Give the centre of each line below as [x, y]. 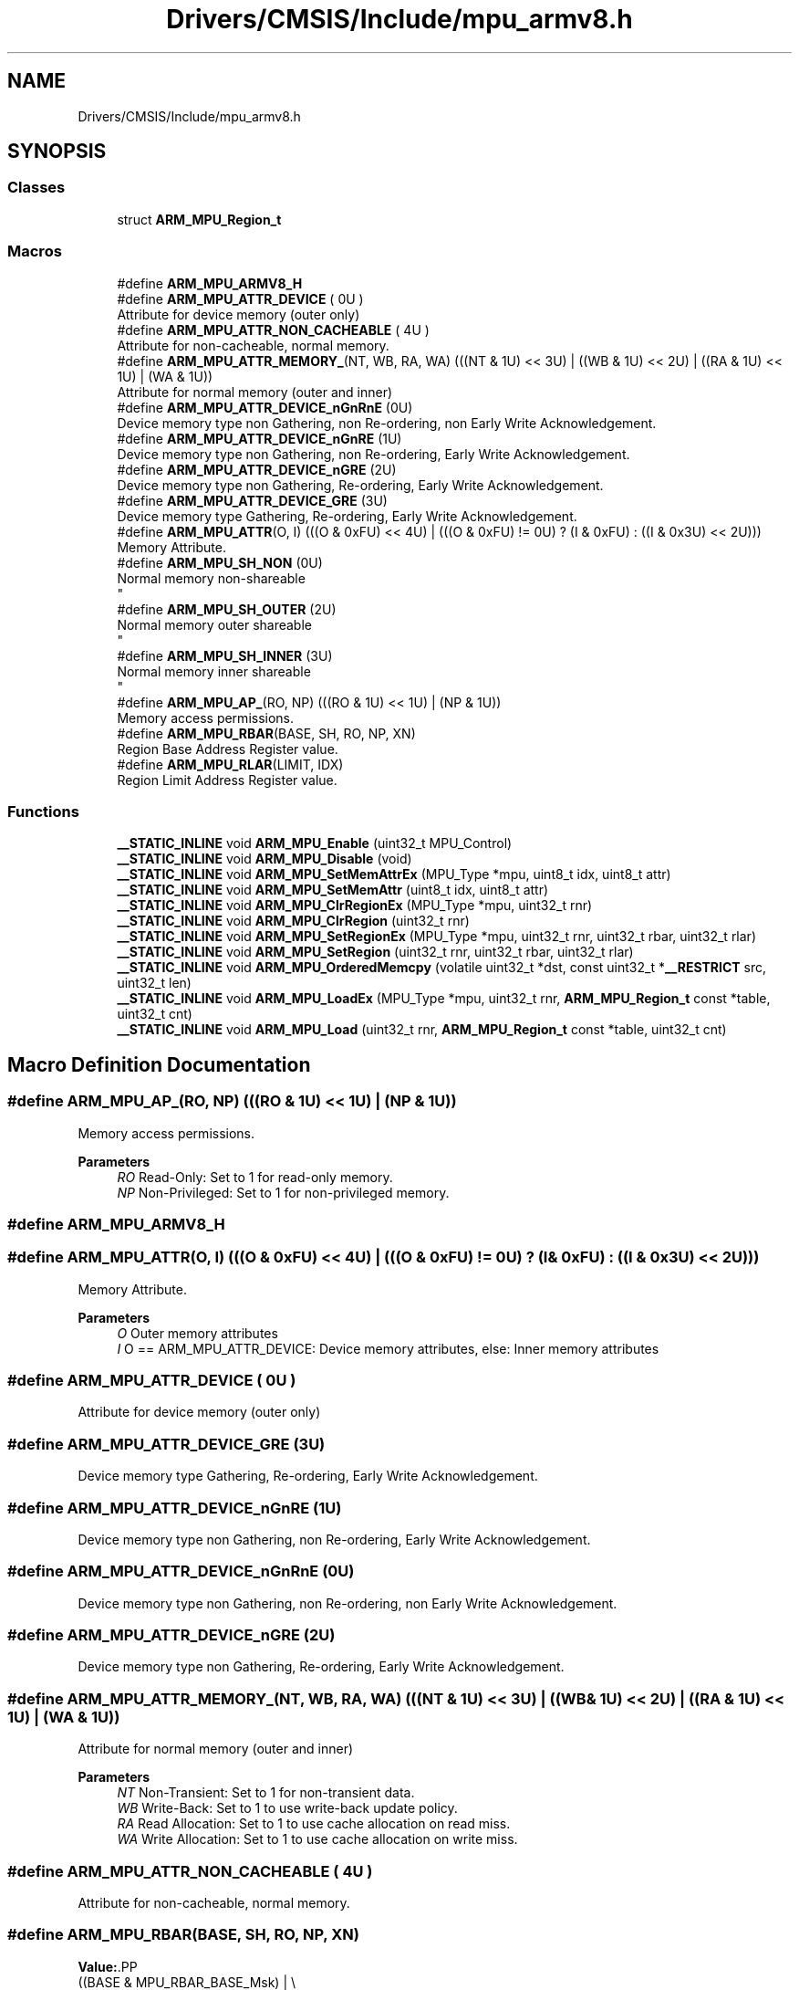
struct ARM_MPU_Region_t [199, 219]
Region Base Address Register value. [228, 749]
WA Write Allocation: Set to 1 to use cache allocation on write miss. [317, 1839]
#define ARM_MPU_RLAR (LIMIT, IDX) [230, 764]
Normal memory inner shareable [214, 671]
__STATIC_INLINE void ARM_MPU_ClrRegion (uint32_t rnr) [293, 921]
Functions [43, 811]
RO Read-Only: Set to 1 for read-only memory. [255, 1177]
